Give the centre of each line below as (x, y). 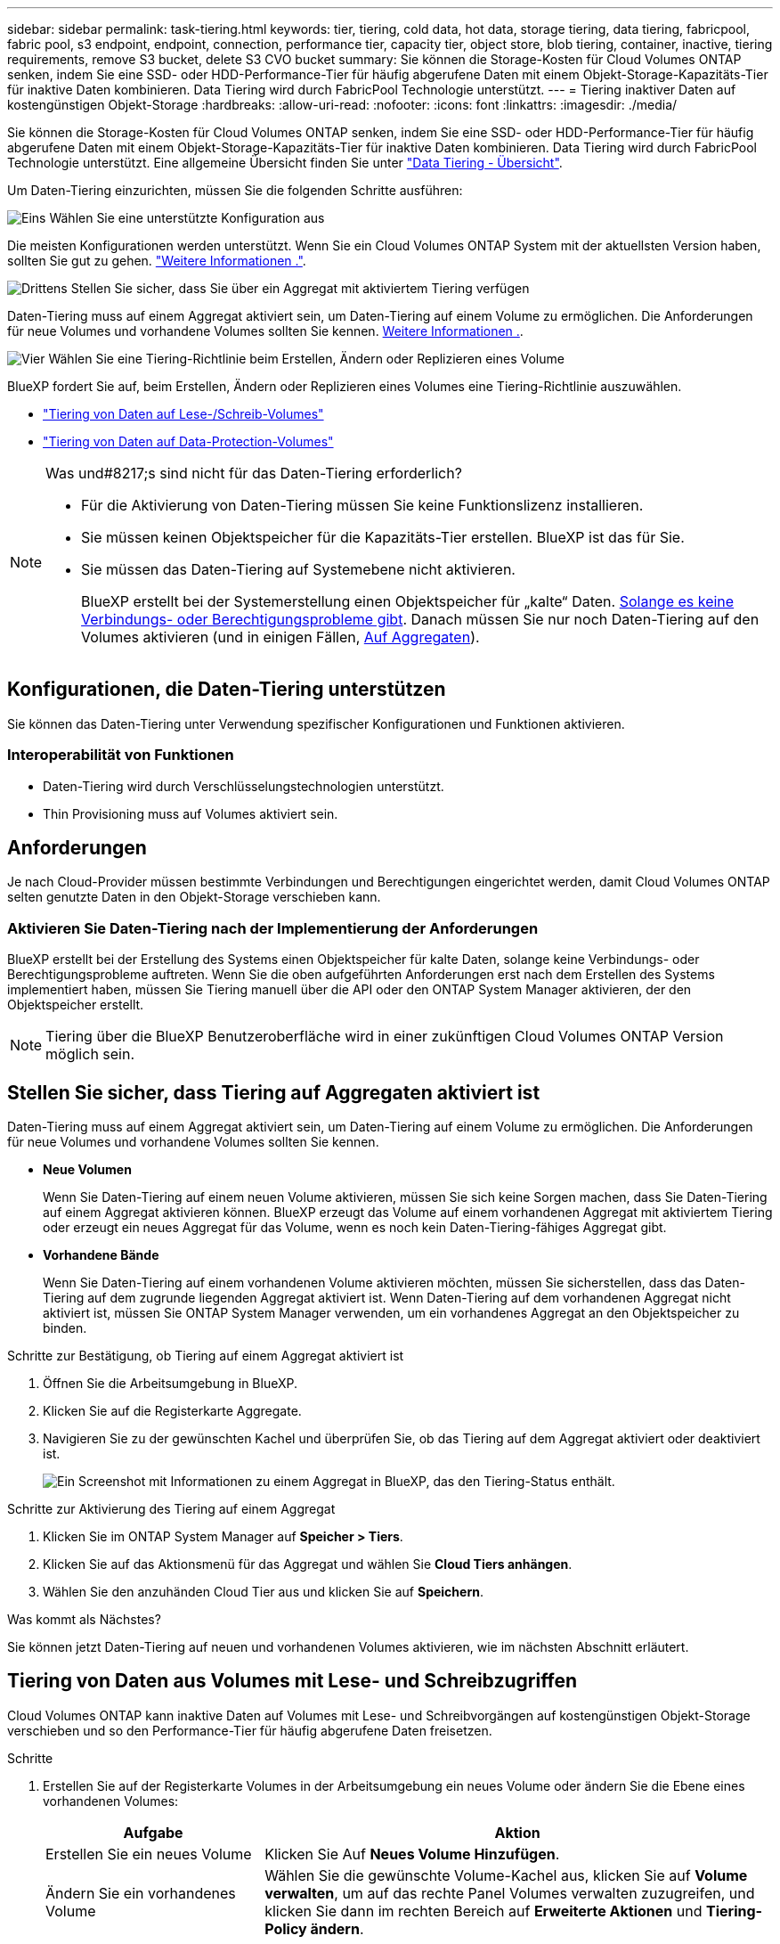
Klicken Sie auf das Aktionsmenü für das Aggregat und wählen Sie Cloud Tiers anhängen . (308, 1564)
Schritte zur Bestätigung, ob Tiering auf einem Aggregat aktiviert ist (206, 1356)
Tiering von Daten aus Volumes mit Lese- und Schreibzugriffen (292, 1681)
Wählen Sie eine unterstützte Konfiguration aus (187, 218)
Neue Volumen (87, 1170)
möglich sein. (90, 1054)
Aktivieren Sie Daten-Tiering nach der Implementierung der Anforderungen (273, 928)
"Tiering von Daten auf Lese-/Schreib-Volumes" (183, 414)
